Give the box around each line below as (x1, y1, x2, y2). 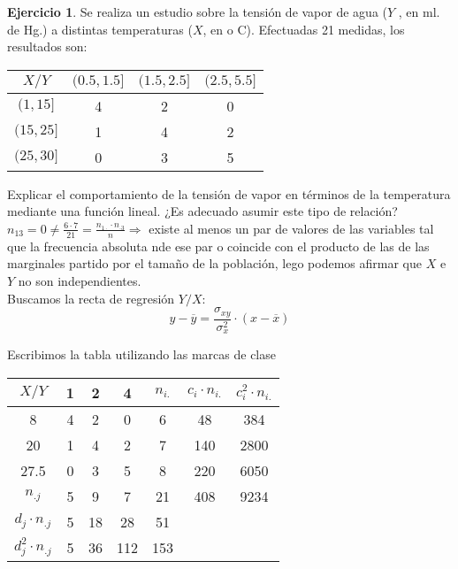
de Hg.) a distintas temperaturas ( (7, 19, 193, 38)
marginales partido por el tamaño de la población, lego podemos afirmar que (7, 254, 422, 273)
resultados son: (7, 37, 88, 56)
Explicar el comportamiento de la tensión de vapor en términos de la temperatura (7, 184, 451, 203)
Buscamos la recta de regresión (7, 288, 175, 307)
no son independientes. (18, 271, 141, 289)
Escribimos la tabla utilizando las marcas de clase (7, 345, 276, 364)
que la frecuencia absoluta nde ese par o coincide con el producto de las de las (7, 236, 430, 255)
